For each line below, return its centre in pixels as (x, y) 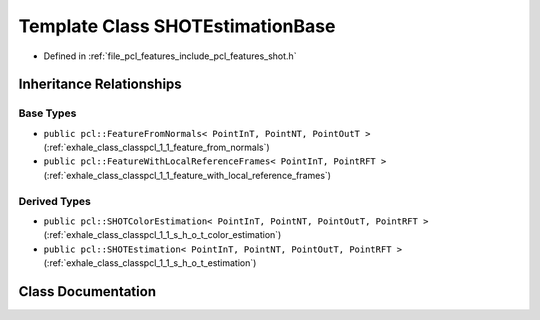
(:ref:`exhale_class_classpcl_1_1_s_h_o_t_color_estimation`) (162, 235)
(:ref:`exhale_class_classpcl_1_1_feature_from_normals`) (156, 147)
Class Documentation (87, 291)
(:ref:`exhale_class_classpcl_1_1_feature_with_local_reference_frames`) (187, 175)
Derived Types (55, 201)
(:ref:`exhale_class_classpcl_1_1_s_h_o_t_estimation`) (150, 263)
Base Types (47, 113)
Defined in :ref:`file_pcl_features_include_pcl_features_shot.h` (170, 56)
